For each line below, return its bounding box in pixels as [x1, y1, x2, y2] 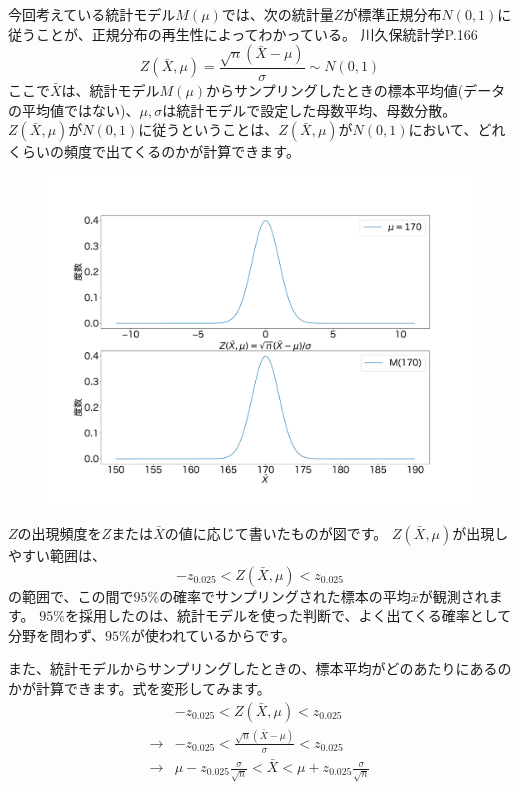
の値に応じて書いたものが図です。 [164, 522, 388, 543]
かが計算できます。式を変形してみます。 [8, 677, 271, 698]
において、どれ [408, 119, 506, 140]
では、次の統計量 [221, 4, 334, 24]
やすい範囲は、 [8, 544, 106, 565]
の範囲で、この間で [8, 585, 134, 606]
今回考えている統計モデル [8, 4, 176, 24]
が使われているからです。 [130, 624, 296, 645]
